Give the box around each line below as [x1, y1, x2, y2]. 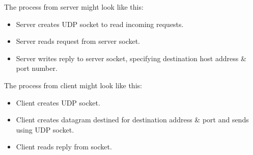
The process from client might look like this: [4, 80, 142, 90]
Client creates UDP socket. [16, 97, 100, 108]
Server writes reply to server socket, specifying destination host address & [16, 53, 246, 63]
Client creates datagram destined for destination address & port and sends [16, 114, 249, 125]
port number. [16, 63, 58, 73]
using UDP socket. [16, 124, 74, 135]
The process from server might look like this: [4, 2, 144, 12]
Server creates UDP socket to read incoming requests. [16, 18, 184, 29]
